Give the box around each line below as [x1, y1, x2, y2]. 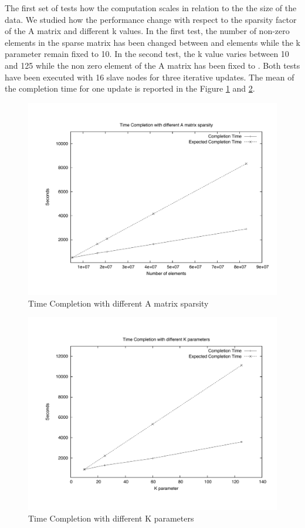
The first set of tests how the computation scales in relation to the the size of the [5, 2, 297, 14]
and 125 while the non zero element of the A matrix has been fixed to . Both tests [5, 59, 300, 71]
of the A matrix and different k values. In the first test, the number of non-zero [5, 25, 290, 37]
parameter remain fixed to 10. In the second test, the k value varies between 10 [5, 48, 289, 60]
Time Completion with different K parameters [28, 512, 194, 524]
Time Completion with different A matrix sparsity [28, 297, 209, 309]
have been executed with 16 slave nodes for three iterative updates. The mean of [5, 70, 294, 83]
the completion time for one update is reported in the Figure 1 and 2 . [5, 82, 255, 95]
